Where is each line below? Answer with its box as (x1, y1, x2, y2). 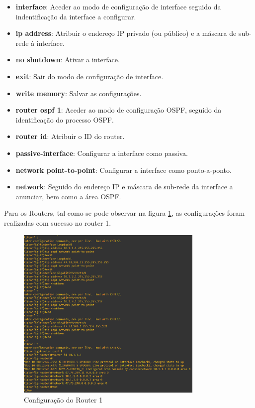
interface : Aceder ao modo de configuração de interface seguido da (15, 1, 221, 11)
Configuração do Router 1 (24, 395, 103, 405)
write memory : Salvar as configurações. (15, 88, 142, 98)
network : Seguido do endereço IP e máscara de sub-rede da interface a (15, 181, 233, 192)
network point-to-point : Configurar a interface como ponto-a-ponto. (15, 164, 232, 175)
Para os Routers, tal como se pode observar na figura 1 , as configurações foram (4, 208, 245, 218)
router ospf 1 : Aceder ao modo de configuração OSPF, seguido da (15, 105, 222, 115)
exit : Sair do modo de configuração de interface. (15, 71, 164, 81)
